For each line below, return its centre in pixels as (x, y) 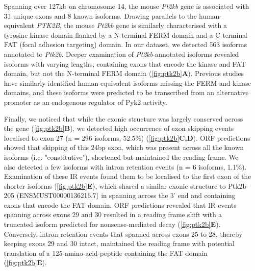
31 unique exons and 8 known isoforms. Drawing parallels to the (101, 15)
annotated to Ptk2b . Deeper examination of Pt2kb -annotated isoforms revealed (122, 54)
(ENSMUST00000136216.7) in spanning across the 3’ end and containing (126, 195)
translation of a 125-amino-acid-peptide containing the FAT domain (106, 253)
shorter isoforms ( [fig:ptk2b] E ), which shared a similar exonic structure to (115, 185)
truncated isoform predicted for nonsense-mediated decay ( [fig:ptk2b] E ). (112, 224)
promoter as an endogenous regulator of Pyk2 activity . (86, 102)
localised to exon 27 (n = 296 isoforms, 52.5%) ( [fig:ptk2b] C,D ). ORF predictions (127, 137)
